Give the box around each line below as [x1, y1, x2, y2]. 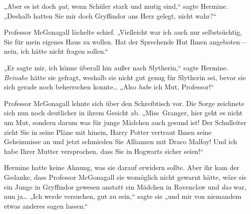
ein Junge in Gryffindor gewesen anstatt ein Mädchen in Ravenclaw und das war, [4, 181, 247, 192]
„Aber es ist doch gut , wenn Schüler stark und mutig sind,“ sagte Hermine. [4, 1, 228, 11]
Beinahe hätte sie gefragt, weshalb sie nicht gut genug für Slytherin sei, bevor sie [4, 72, 246, 82]
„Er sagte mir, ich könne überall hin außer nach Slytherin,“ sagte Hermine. [4, 62, 229, 72]
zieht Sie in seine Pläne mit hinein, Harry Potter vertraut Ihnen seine [4, 127, 212, 137]
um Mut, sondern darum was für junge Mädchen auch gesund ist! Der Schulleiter [4, 117, 247, 127]
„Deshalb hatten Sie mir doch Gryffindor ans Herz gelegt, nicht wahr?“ [4, 10, 217, 21]
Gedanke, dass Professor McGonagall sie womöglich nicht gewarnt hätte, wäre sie [4, 171, 247, 182]
